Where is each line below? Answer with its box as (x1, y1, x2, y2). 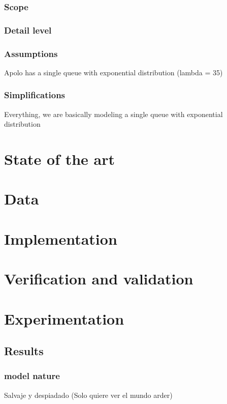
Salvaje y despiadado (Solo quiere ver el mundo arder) (4, 389, 173, 400)
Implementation (4, 228, 117, 249)
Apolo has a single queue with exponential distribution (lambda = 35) (4, 67, 223, 77)
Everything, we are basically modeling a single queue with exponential (4, 108, 223, 119)
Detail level (4, 23, 52, 36)
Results (4, 343, 44, 359)
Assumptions (4, 47, 58, 60)
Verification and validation (4, 268, 193, 289)
